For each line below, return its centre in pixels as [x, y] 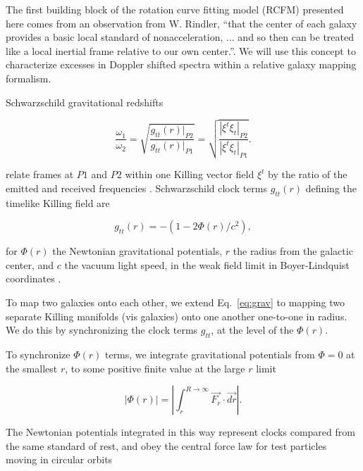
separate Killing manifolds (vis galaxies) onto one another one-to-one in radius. [177, 316]
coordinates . [33, 278]
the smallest [32, 368]
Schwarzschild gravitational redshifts [85, 102]
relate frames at [40, 174]
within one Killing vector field [190, 174]
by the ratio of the [308, 174]
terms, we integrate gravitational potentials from [210, 354]
